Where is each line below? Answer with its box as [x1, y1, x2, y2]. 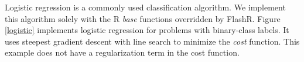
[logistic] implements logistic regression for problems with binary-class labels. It [5, 24, 289, 36]
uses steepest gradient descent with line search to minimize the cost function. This [5, 35, 300, 47]
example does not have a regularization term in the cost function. [5, 46, 240, 59]
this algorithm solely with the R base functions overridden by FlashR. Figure [5, 12, 281, 24]
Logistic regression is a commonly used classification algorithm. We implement [5, 1, 286, 13]
